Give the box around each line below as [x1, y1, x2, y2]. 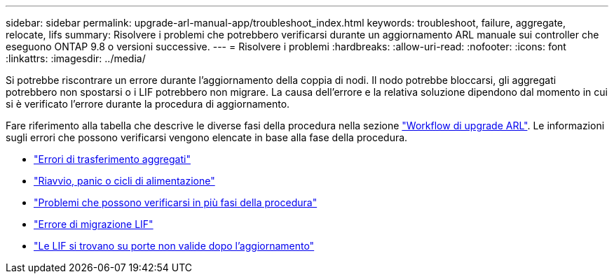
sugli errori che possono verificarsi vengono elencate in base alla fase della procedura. [6, 131, 408, 143]
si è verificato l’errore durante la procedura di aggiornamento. [6, 98, 290, 110]
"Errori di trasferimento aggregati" [34, 153, 191, 165]
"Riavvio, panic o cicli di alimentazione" [34, 175, 215, 187]
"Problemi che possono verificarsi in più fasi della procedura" [34, 196, 318, 208]
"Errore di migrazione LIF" [34, 218, 153, 230]
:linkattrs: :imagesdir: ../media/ [6, 52, 146, 64]
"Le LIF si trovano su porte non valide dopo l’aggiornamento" [34, 240, 315, 252]
